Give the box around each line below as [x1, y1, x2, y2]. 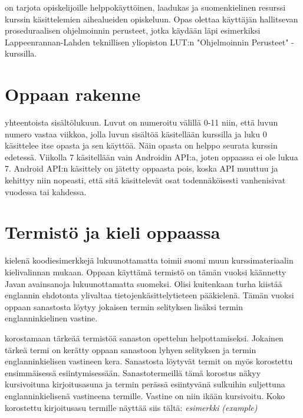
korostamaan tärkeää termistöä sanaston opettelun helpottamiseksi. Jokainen [5, 331, 284, 344]
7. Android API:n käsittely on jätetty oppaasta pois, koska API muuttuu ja [5, 162, 278, 175]
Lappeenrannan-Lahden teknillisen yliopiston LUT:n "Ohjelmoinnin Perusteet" [5, 35, 289, 48]
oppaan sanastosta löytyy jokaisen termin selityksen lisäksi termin [5, 300, 243, 312]
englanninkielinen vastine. [5, 312, 98, 324]
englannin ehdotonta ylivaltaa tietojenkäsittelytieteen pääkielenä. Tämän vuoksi [5, 289, 294, 301]
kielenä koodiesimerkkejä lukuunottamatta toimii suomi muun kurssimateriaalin [5, 254, 294, 266]
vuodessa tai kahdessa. [5, 185, 87, 198]
